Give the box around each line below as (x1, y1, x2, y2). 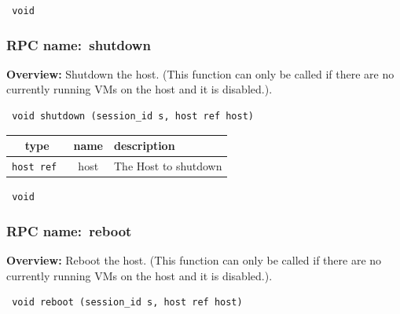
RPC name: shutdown (6, 35, 151, 54)
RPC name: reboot (6, 221, 132, 240)
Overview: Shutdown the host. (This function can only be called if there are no (6, 65, 394, 82)
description (114, 137, 175, 154)
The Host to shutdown (114, 158, 222, 174)
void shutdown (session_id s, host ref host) (12, 111, 254, 122)
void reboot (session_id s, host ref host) (12, 297, 243, 309)
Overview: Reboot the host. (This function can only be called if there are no (6, 252, 382, 268)
